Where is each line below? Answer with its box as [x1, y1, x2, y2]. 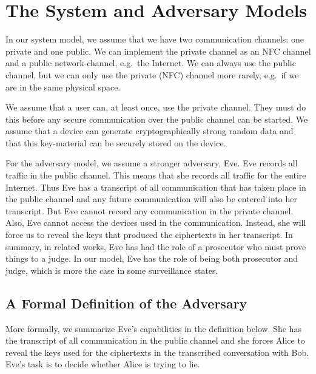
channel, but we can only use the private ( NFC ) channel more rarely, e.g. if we [5, 68, 299, 81]
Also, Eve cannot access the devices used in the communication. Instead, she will [5, 216, 306, 229]
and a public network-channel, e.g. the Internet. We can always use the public [5, 56, 296, 69]
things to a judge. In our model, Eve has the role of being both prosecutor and [5, 252, 298, 265]
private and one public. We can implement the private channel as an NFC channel [5, 44, 311, 57]
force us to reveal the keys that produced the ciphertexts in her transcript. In [5, 228, 293, 241]
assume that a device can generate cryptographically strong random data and [5, 124, 294, 137]
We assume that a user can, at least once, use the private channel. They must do [5, 101, 306, 114]
